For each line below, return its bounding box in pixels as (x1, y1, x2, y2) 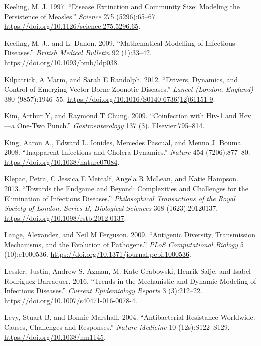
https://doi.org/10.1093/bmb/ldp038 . (4, 57, 119, 67)
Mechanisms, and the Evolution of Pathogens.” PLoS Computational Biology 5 (4, 239, 244, 249)
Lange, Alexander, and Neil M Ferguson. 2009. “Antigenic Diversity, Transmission (4, 229, 256, 240)
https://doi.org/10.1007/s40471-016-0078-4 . (4, 295, 137, 305)
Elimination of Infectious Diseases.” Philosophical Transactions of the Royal (4, 193, 235, 203)
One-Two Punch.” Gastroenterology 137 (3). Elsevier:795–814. (17, 120, 205, 130)
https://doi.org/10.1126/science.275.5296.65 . (4, 21, 141, 31)
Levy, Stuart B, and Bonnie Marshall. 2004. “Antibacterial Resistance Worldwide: (4, 312, 255, 322)
